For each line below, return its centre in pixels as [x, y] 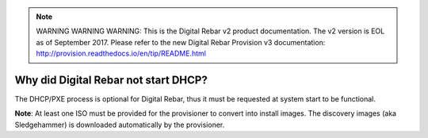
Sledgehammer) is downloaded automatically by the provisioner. [120, 125]
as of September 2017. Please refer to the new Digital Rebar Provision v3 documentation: [181, 42]
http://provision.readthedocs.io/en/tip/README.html [121, 54]
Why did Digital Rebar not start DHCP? [111, 80]
